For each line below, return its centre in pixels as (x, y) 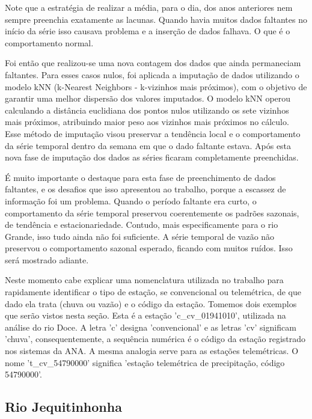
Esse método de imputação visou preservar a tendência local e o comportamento (153, 133)
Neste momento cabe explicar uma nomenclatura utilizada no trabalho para (144, 280)
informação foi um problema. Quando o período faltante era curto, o (131, 200)
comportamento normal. (49, 42)
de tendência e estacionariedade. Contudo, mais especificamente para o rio (142, 225)
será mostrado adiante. (47, 259)
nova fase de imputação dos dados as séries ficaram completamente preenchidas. (152, 157)
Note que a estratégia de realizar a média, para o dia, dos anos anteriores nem (149, 7)
